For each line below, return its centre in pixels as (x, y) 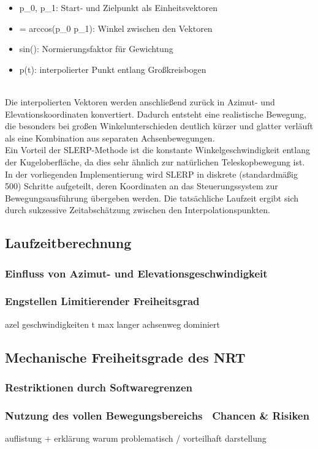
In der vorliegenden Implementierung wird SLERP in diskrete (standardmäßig (151, 174)
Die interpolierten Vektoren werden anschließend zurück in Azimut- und (140, 101)
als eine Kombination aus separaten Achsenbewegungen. (110, 138)
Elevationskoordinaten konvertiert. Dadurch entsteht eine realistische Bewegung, (156, 114)
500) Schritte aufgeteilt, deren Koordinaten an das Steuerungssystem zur (142, 186)
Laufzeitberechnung (68, 243)
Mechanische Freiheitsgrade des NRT (125, 357)
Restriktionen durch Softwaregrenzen (99, 387)
